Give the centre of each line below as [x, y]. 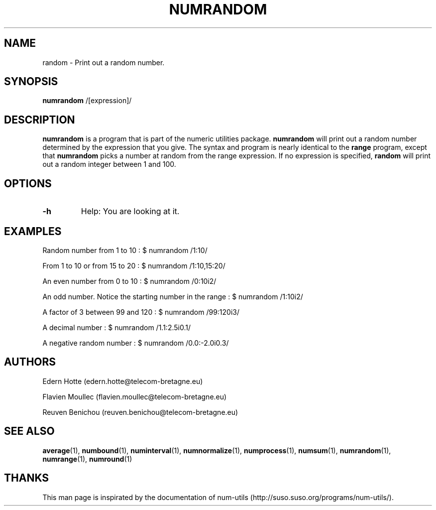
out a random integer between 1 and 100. [109, 164]
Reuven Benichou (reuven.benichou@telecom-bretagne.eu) [140, 412]
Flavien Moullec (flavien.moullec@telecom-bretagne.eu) [135, 396]
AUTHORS [30, 362]
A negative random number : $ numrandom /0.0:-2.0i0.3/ [136, 343]
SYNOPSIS [31, 82]
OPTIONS [28, 183]
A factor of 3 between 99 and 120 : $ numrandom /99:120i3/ [141, 312]
